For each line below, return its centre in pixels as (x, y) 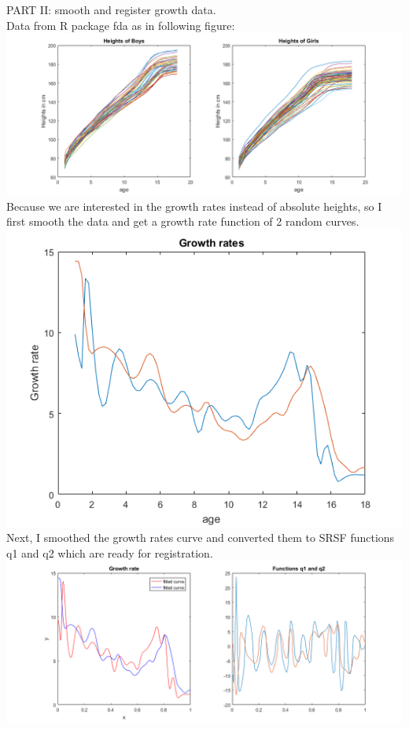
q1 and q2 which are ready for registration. (110, 552)
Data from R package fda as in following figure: (121, 25)
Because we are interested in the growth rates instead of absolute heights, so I (194, 206)
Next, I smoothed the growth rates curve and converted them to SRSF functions (201, 538)
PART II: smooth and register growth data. (111, 9)
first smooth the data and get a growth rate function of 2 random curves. (183, 221)
